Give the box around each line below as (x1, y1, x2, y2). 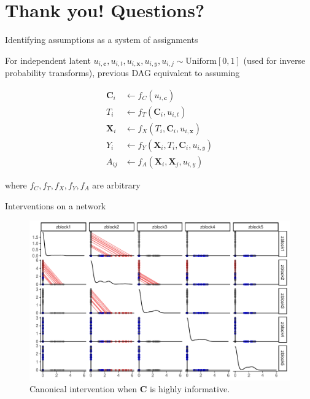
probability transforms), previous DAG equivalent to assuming (5, 66, 240, 79)
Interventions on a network (5, 199, 106, 212)
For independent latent (5, 53, 91, 66)
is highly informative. (150, 382, 230, 395)
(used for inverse (243, 53, 306, 66)
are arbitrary (92, 178, 141, 191)
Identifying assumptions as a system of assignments (5, 33, 198, 46)
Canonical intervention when (29, 382, 138, 395)
